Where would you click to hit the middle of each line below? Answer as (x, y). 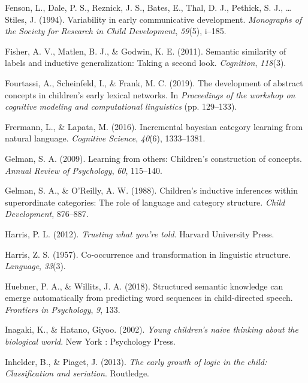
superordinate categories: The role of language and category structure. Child (145, 202)
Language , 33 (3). (35, 266)
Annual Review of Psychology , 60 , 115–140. (84, 170)
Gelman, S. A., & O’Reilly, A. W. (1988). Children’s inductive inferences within (152, 190)
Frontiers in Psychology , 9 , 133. (63, 309)
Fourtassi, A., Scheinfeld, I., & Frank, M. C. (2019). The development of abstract (154, 82)
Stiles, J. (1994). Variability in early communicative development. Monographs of (153, 19)
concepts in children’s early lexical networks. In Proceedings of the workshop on (150, 94)
